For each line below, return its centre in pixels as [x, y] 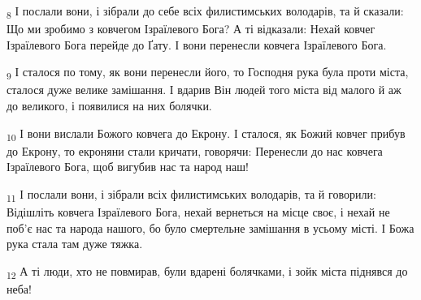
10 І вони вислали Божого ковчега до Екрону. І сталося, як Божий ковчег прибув [206, 134]
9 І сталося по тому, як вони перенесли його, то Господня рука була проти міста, [208, 73]
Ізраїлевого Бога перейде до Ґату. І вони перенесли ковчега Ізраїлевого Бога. [197, 44]
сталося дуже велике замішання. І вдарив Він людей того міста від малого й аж [204, 90]
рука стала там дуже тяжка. [75, 244]
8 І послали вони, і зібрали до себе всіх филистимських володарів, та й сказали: [205, 12]
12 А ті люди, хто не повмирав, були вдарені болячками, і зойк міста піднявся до [207, 272]
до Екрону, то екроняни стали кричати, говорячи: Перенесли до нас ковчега [195, 150]
